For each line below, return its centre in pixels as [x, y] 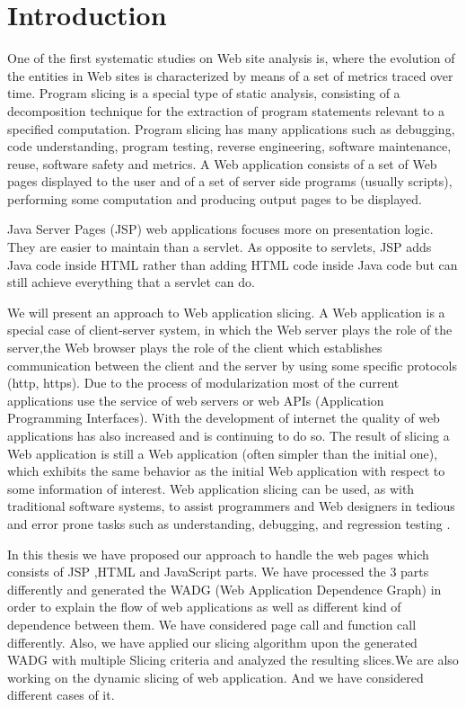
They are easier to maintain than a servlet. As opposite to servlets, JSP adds [220, 247]
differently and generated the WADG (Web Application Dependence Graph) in [224, 589]
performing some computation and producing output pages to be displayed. [215, 198]
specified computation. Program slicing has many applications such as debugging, [231, 128]
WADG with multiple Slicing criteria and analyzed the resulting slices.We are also [233, 660]
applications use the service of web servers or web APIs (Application [196, 400]
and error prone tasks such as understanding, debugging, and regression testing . [229, 523]
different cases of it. [61, 695]
